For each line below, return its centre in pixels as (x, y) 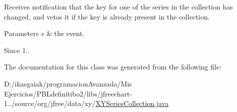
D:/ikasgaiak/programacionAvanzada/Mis (68, 83)
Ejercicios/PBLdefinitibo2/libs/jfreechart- (68, 93)
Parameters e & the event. (44, 33)
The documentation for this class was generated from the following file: (113, 67)
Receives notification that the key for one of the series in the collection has (118, 6)
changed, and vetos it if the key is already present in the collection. (107, 16)
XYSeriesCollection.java (132, 103)
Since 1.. (17, 50)
